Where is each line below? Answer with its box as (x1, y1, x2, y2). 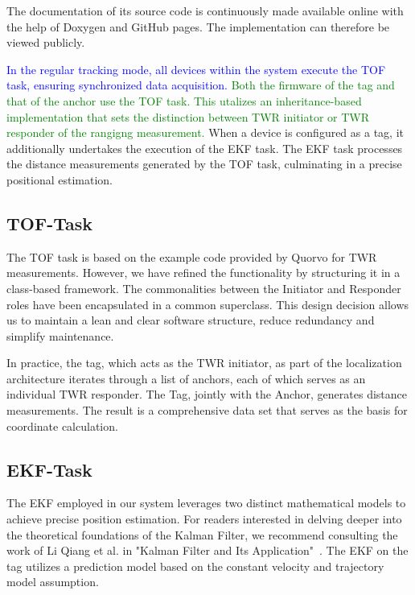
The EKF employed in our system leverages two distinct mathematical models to (6, 494, 406, 511)
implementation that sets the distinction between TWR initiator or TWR (6, 108, 370, 125)
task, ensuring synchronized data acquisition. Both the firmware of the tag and (6, 76, 395, 93)
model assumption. (6, 573, 99, 590)
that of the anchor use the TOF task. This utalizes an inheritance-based (6, 92, 362, 109)
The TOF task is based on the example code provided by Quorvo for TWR (6, 248, 377, 265)
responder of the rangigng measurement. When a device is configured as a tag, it (6, 124, 404, 141)
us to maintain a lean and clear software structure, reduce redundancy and (6, 312, 375, 328)
